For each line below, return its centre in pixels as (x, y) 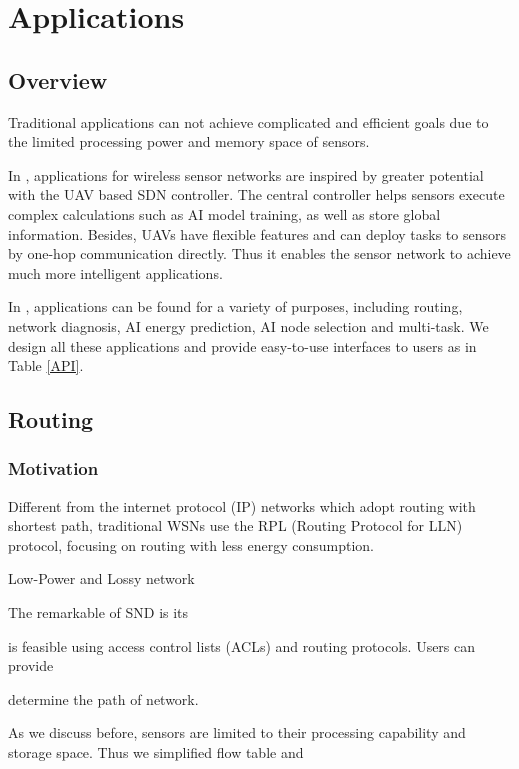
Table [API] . (46, 365)
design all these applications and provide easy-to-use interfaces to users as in (242, 345)
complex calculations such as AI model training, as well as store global (224, 213)
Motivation (53, 468)
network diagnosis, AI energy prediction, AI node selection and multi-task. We (248, 325)
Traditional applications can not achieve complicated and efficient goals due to (248, 121)
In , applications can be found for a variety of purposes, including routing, (235, 306)
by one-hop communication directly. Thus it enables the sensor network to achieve (259, 253)
